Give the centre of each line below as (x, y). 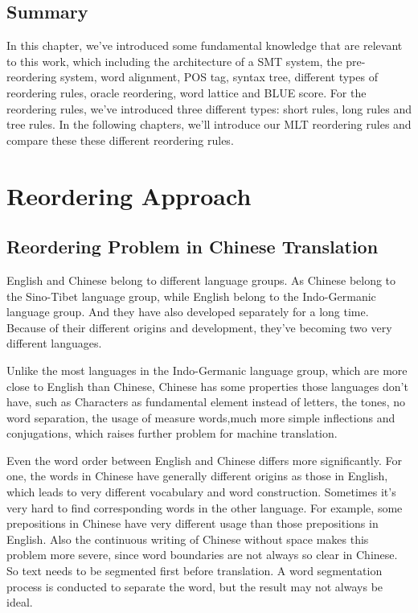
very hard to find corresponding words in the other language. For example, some (205, 507)
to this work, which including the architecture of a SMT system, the (174, 61)
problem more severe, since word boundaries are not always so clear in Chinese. (202, 555)
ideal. (20, 602)
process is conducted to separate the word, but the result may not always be (195, 586)
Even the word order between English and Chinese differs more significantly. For (204, 460)
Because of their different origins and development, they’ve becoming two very (199, 327)
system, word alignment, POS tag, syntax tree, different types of (219, 77)
